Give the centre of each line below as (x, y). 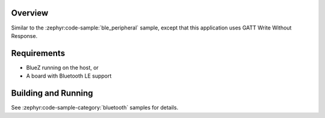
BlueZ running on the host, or (62, 67)
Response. (24, 36)
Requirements (38, 53)
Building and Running (52, 93)
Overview (30, 13)
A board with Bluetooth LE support (69, 76)
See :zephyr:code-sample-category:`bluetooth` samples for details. (95, 108)
